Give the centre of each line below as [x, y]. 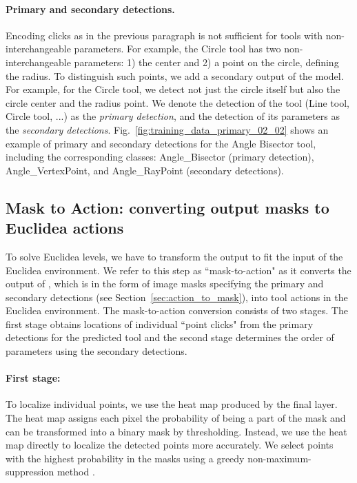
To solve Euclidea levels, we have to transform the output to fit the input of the [174, 256]
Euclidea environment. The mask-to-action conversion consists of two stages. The [177, 310]
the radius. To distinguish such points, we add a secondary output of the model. [175, 75]
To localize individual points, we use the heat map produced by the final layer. [172, 404]
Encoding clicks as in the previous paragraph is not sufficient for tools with [164, 35]
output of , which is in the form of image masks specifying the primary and [165, 284]
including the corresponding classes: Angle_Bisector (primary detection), [160, 157]
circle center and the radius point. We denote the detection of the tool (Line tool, [177, 102]
